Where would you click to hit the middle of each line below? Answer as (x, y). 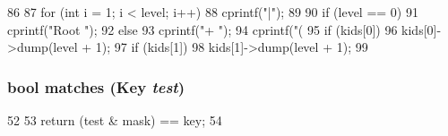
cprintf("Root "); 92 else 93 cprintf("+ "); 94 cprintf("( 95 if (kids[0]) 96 (202, 29)
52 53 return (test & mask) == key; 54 (115, 120)
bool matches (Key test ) (96, 86)
